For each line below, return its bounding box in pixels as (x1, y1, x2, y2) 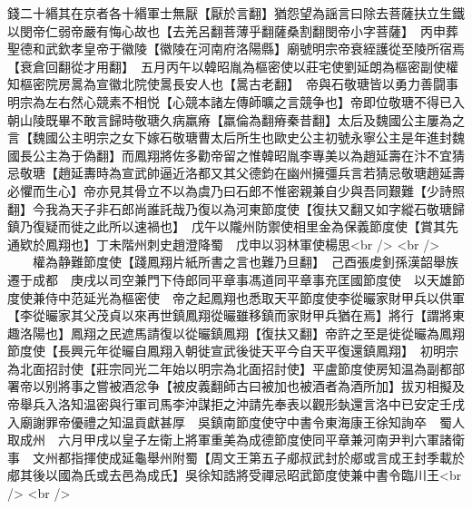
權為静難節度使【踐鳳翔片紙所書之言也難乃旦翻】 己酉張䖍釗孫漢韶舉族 (32, 252, 458, 271)
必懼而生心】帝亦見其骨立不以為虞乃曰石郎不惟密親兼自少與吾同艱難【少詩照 (7, 181, 465, 200)
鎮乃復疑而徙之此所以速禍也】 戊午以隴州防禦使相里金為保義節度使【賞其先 (7, 217, 458, 236)
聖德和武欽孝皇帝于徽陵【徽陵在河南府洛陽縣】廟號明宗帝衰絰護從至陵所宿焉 (7, 39, 465, 58)
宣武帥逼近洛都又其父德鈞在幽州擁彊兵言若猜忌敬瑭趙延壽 (121, 163, 465, 182)
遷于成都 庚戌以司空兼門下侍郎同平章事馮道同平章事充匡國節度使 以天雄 (7, 269, 452, 289)
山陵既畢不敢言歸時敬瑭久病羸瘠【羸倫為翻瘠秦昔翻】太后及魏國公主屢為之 (19, 110, 465, 129)
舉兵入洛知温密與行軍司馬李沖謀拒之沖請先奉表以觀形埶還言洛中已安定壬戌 (19, 395, 465, 414)
